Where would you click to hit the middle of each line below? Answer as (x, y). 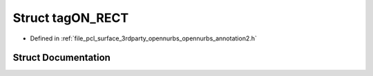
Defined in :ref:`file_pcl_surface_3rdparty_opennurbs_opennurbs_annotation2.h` (143, 38)
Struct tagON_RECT (71, 18)
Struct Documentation (61, 58)
